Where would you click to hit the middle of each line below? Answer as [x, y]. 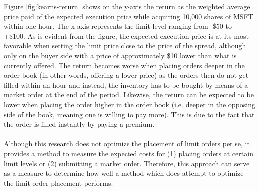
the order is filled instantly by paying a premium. [79, 124]
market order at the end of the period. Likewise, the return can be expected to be [129, 95]
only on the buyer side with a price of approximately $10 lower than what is [120, 55]
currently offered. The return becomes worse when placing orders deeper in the [124, 65]
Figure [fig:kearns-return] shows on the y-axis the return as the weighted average [127, 6]
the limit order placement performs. [59, 182]
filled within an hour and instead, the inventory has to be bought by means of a [126, 85]
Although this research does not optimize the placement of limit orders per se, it [127, 143]
